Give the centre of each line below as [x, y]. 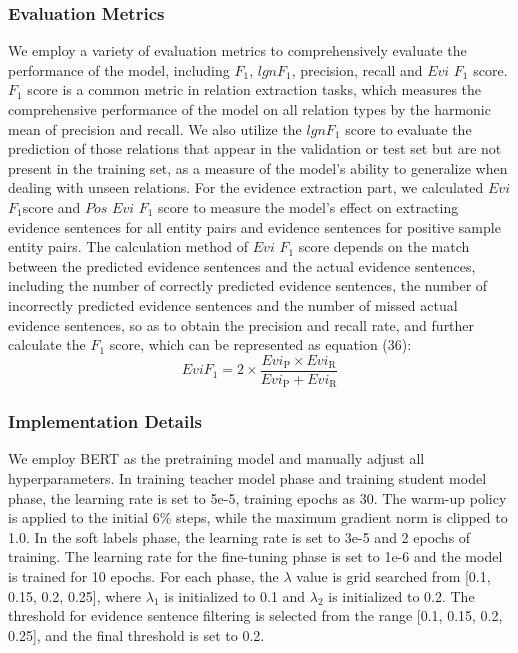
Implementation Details [105, 421]
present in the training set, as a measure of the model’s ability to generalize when [258, 167]
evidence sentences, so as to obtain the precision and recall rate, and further [241, 324]
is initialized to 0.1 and [235, 595]
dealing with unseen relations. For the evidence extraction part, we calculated [246, 187]
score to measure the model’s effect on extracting [308, 206]
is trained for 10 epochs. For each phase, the [143, 576]
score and [51, 206]
